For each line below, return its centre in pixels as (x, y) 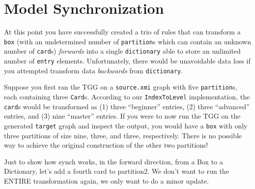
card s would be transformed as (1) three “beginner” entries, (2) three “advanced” (127, 106)
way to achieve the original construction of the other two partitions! (106, 145)
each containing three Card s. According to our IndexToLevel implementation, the (127, 96)
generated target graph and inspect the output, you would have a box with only (126, 125)
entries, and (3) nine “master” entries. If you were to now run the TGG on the (122, 116)
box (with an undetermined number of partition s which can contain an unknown (128, 41)
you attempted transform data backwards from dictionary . (93, 70)
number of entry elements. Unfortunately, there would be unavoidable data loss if (127, 61)
